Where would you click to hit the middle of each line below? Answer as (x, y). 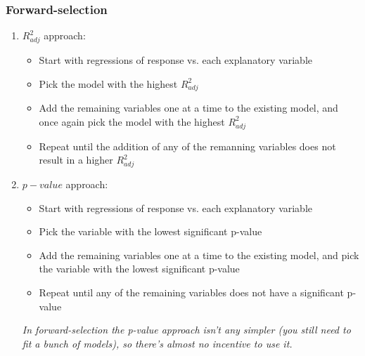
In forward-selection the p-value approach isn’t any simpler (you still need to (186, 330)
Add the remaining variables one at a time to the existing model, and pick (199, 255)
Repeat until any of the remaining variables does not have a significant (191, 292)
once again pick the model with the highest (132, 121)
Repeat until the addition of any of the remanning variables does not (187, 146)
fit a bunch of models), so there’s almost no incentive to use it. (157, 343)
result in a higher (76, 160)
